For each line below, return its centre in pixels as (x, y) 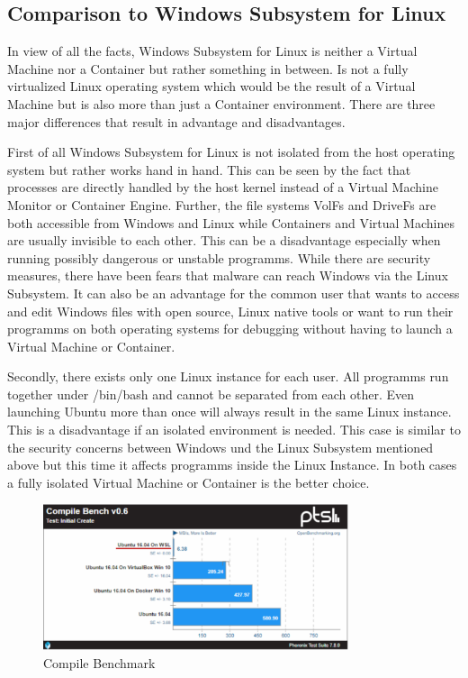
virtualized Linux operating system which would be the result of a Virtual (211, 86)
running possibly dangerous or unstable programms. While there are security (219, 257)
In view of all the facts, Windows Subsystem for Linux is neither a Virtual (212, 51)
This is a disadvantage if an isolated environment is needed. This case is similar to (234, 430)
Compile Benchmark (99, 663)
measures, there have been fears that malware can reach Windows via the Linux (228, 275)
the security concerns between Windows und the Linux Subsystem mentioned (220, 447)
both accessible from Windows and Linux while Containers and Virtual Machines (231, 222)
